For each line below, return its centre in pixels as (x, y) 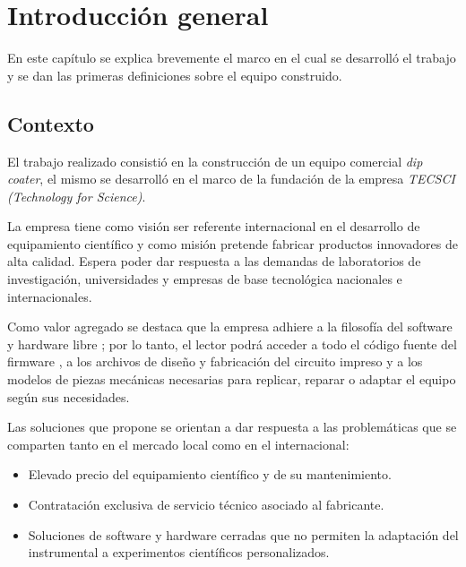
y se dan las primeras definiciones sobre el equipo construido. (175, 75)
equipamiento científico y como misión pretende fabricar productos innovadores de (233, 243)
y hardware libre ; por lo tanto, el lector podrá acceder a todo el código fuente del (232, 344)
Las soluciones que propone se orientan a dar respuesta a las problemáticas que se (232, 427)
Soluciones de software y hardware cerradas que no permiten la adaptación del (243, 534)
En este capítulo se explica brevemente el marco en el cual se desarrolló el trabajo (232, 58)
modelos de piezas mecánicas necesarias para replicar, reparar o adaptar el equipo (232, 379)
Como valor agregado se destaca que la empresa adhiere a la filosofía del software (230, 326)
